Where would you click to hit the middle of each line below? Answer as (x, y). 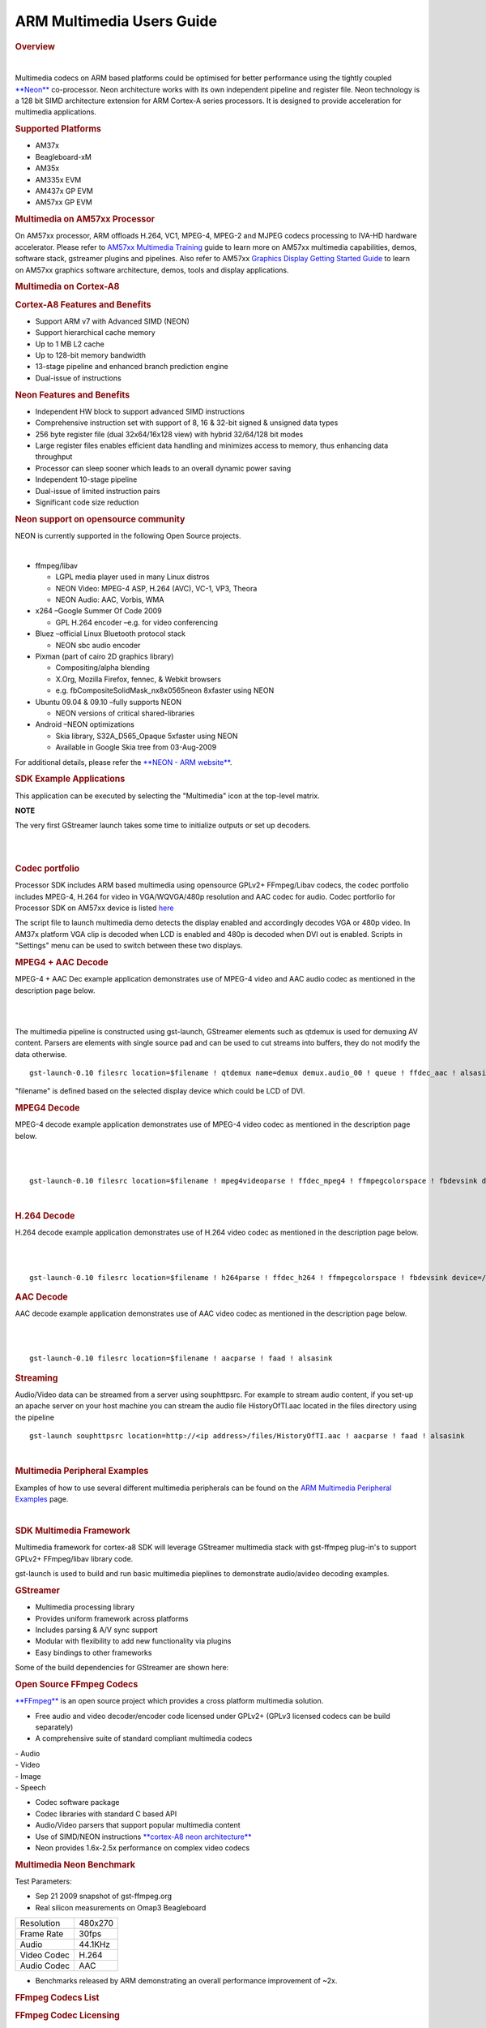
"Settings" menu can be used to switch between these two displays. (129, 946)
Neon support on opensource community (100, 519)
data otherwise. (41, 1054)
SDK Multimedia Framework (72, 1531)
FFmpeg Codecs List (57, 1997)
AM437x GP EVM (64, 191)
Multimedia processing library (85, 1607)
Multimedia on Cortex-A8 (68, 286)
